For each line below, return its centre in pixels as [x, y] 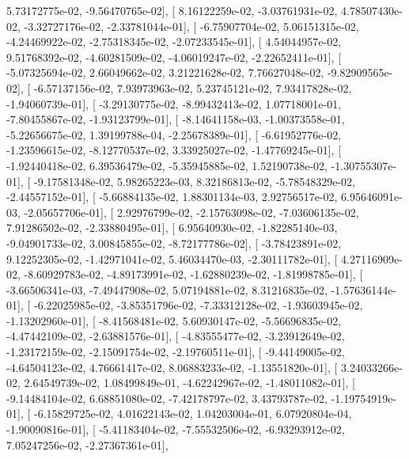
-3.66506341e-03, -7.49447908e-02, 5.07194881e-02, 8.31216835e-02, [167, 289]
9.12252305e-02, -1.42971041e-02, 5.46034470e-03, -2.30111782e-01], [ [172, 258]
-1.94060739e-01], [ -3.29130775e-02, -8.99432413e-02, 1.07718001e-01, [174, 103]
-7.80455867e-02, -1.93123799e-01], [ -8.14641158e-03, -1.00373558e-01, [176, 119]
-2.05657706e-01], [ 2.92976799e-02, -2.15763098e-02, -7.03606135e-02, [191, 212]
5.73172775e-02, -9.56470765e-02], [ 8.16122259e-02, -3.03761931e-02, [172, 10]
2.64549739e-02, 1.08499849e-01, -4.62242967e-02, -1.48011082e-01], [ [189, 383]
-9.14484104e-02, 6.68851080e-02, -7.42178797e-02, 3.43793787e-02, [167, 398]
